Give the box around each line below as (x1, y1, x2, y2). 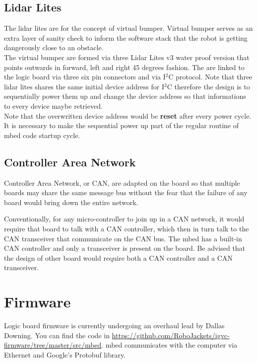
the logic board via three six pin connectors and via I (4, 72, 166, 82)
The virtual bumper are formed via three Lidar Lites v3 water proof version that (4, 52, 250, 62)
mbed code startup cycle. (4, 130, 80, 140)
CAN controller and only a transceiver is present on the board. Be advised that (4, 243, 246, 253)
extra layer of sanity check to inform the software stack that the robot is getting (4, 32, 248, 43)
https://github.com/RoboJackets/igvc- (112, 330, 230, 340)
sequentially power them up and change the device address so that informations (4, 91, 246, 101)
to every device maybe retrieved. (4, 100, 103, 111)
